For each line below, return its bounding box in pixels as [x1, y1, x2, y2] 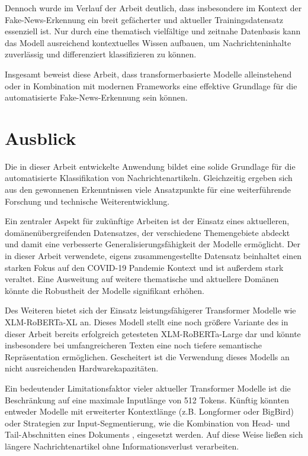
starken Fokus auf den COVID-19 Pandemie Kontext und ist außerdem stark [5, 261, 284, 273]
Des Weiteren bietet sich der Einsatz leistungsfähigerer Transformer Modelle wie [5, 304, 296, 316]
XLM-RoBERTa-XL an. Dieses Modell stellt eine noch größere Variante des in [5, 316, 288, 328]
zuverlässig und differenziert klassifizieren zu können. [5, 48, 197, 60]
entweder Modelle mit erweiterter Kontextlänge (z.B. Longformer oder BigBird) [5, 405, 294, 418]
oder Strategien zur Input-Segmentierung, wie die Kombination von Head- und [5, 416, 290, 429]
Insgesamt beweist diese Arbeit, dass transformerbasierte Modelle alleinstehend [5, 67, 292, 80]
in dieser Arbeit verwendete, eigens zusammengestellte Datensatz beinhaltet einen [5, 250, 302, 262]
